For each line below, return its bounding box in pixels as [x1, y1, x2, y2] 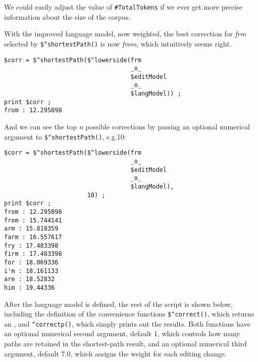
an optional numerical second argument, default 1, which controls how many [4, 328, 240, 339]
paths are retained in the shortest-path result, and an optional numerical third [4, 338, 247, 348]
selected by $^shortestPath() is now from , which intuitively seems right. [4, 38, 232, 49]
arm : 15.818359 [4, 225, 59, 233]
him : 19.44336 [4, 284, 55, 291]
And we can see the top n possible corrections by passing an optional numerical [4, 121, 250, 132]
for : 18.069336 [4, 258, 59, 266]
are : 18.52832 [4, 276, 55, 283]
